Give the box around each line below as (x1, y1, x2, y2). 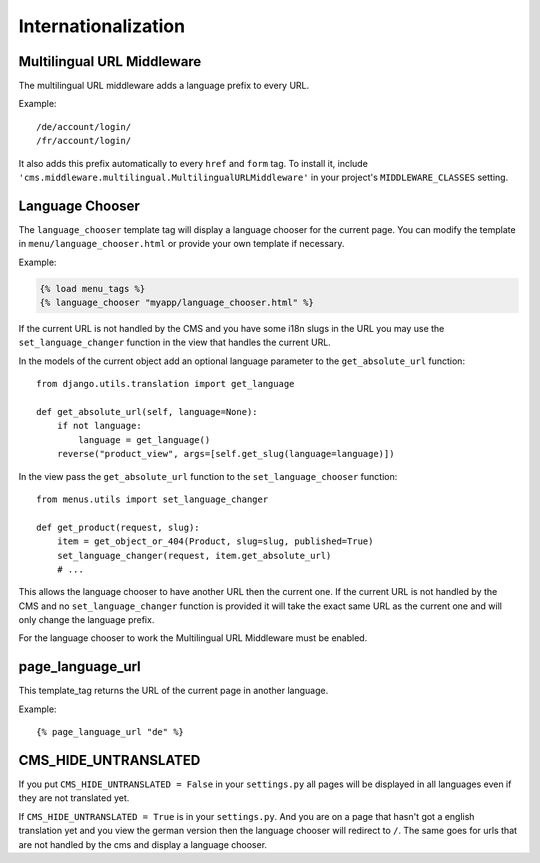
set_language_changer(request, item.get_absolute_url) (56, 550, 332, 561)
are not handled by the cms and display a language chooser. (18, 838, 268, 850)
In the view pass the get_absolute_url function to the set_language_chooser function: (18, 470, 398, 482)
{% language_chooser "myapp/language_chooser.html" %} (39, 297, 314, 309)
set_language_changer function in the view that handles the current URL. (18, 336, 332, 349)
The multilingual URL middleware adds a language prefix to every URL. (18, 80, 310, 92)
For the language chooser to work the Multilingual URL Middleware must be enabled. (18, 632, 368, 644)
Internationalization (18, 15, 185, 37)
